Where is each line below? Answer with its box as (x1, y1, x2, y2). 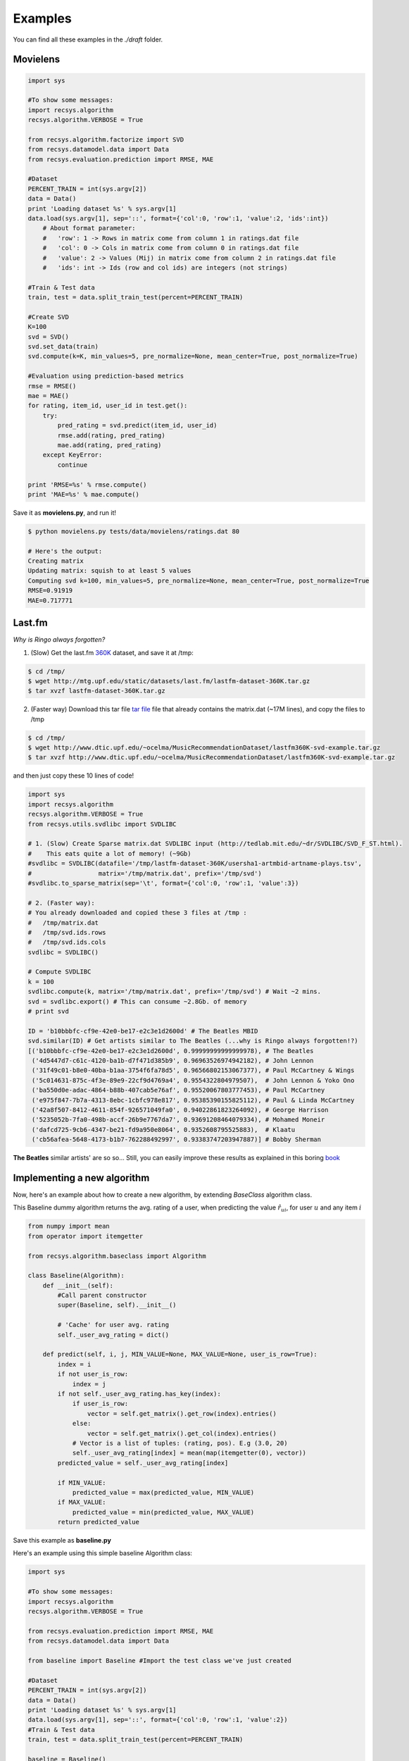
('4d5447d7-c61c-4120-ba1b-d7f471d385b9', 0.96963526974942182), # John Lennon (32, 1057, 314, 1064)
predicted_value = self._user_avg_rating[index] (57, 1459, 229, 1467)
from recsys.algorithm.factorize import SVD (27, 135, 184, 144)
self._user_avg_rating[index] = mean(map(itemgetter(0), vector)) (72, 1449, 306, 1457)
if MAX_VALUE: (57, 1498, 106, 1507)
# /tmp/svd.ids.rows (27, 928, 106, 936)
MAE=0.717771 (27, 596, 73, 604)
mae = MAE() (27, 392, 70, 400)
